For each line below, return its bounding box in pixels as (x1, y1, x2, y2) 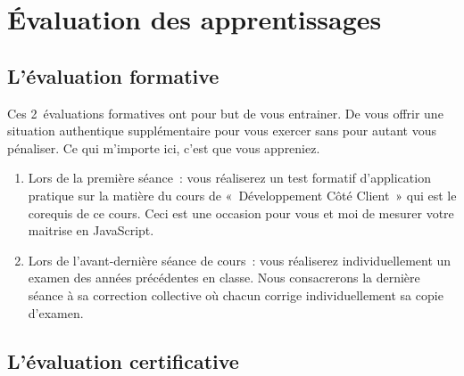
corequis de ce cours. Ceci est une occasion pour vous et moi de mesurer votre (28, 203, 454, 222)
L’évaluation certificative (7, 347, 239, 374)
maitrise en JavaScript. (28, 221, 154, 240)
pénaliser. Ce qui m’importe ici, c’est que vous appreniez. (7, 138, 320, 157)
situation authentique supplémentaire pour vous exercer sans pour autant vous (7, 121, 436, 140)
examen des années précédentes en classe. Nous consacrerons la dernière (28, 268, 420, 287)
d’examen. (28, 303, 84, 322)
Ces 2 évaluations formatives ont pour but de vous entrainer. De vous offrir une (7, 103, 443, 122)
